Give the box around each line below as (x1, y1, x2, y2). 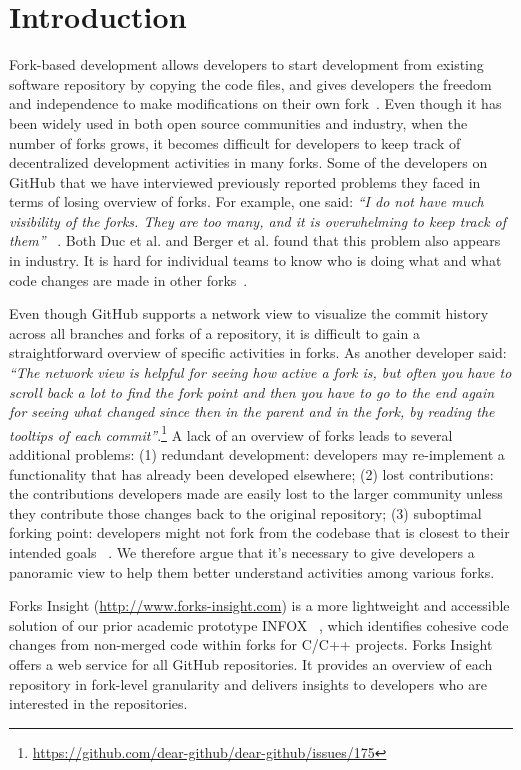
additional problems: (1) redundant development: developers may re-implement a (9, 444, 505, 465)
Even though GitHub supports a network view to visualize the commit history (9, 303, 489, 324)
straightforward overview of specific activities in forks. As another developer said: (9, 342, 507, 363)
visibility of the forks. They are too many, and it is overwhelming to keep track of (9, 210, 507, 231)
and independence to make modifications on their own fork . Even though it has (9, 93, 502, 114)
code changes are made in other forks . (9, 269, 248, 290)
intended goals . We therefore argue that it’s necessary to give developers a (9, 542, 475, 563)
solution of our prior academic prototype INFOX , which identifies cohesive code (9, 614, 509, 635)
